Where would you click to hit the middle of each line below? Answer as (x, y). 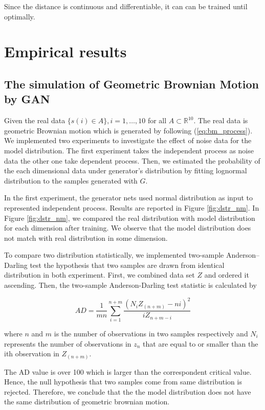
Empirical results (65, 51)
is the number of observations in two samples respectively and (151, 333)
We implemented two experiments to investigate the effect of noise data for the (128, 140)
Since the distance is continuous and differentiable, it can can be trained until (126, 6)
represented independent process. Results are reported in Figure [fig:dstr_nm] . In (132, 207)
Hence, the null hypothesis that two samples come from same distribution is (123, 382)
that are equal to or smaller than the (201, 343)
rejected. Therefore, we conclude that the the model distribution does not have (128, 391)
